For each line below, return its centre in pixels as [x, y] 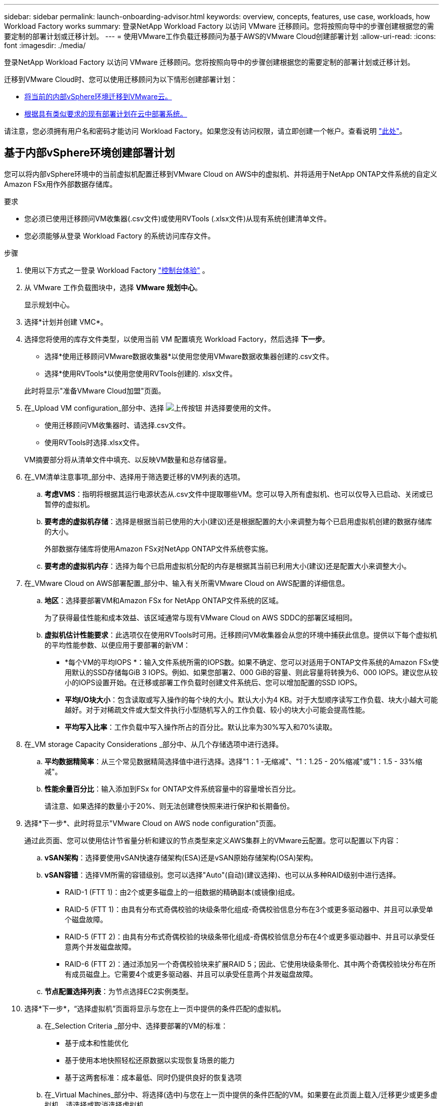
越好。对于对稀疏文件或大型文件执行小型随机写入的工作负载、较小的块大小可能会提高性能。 [217, 709]
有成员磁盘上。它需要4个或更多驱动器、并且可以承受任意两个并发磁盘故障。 [191, 974]
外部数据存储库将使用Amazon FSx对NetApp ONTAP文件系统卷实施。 [159, 548]
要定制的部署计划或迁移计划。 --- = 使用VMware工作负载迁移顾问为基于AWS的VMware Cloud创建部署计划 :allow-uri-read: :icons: [220, 36]
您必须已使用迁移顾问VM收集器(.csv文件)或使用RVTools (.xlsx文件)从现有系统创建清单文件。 [178, 218]
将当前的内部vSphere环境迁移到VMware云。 [98, 96]
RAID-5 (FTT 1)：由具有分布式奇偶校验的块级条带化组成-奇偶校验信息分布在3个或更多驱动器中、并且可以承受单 [249, 909]
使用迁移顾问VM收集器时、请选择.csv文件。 [117, 425]
